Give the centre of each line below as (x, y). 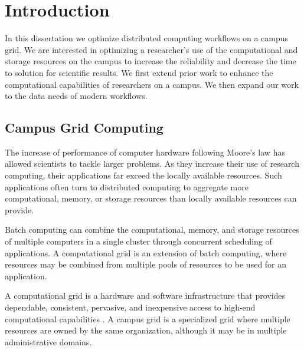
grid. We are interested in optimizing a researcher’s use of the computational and (151, 49)
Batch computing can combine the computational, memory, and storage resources (152, 230)
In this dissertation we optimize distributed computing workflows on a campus (147, 38)
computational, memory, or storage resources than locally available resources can (151, 198)
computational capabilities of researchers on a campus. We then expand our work (152, 84)
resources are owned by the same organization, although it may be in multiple (146, 330)
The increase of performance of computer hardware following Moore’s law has (145, 152)
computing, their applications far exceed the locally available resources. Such (143, 175)
